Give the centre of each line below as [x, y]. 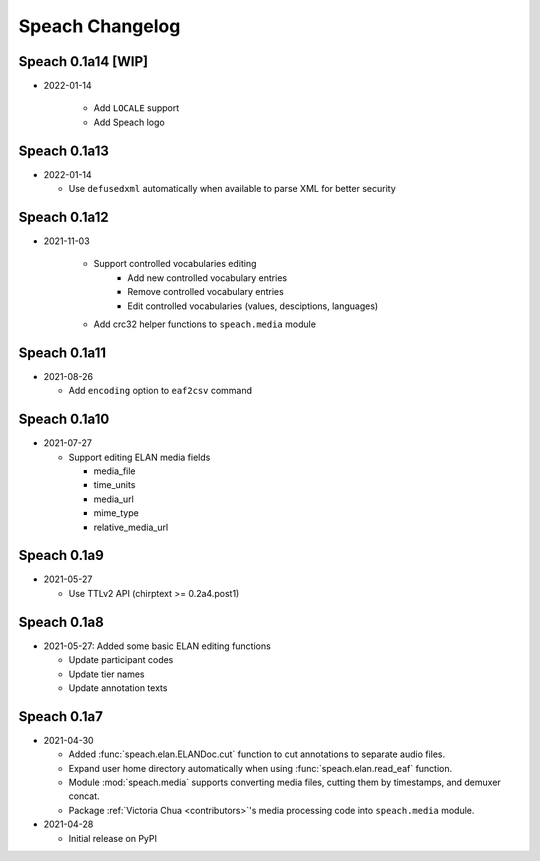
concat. [84, 796]
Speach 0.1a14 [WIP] [83, 61]
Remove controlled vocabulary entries [205, 292]
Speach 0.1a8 [61, 621]
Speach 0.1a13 [63, 150]
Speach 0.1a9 [61, 555]
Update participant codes [121, 660]
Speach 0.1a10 [64, 419]
